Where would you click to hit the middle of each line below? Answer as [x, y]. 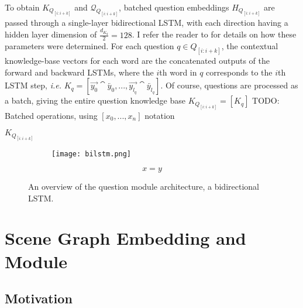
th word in [178, 72]
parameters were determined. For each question [89, 46]
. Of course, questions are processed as [229, 85]
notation [160, 115]
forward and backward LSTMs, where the [79, 72]
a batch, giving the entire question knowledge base [95, 100]
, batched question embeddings [174, 7]
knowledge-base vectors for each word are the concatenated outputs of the [137, 61]
